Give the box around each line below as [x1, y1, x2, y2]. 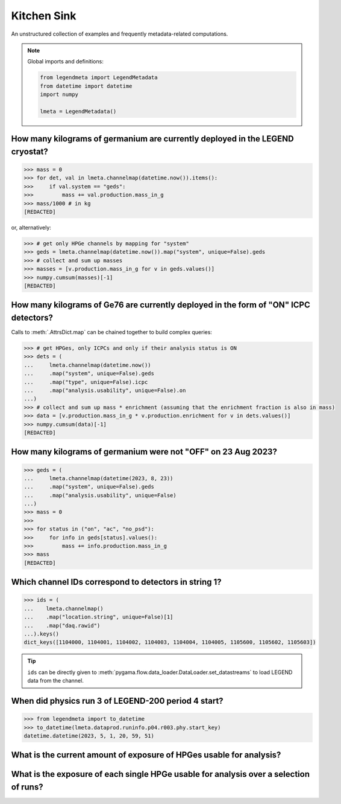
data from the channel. [27, 677, 84, 684]
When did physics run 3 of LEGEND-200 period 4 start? [11, 695, 224, 706]
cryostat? [11, 146, 48, 156]
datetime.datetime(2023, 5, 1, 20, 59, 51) [23, 732, 155, 739]
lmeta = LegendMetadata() [40, 108, 117, 115]
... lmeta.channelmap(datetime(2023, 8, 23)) [23, 475, 174, 481]
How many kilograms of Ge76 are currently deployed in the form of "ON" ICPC [11, 300, 310, 310]
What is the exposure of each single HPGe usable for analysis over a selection [11, 769, 310, 779]
